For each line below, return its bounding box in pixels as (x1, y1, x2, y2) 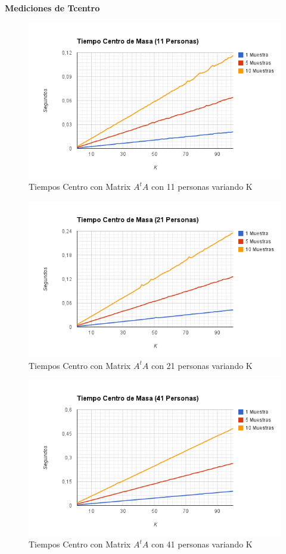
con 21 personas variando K (151, 359, 253, 371)
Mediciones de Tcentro (5, 2, 100, 14)
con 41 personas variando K (151, 538, 253, 550)
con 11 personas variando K (151, 180, 253, 193)
